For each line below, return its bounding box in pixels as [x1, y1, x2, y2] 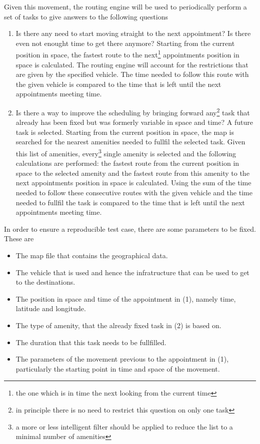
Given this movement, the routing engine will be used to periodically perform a [4, 1, 247, 11]
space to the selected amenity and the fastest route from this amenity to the [15, 167, 249, 178]
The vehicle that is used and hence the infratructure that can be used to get [15, 267, 249, 277]
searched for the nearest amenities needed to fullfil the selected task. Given [15, 136, 245, 147]
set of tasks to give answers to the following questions [4, 11, 168, 21]
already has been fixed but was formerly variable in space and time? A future [15, 117, 253, 127]
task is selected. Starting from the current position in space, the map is [15, 126, 234, 137]
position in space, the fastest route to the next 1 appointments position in [15, 48, 239, 60]
